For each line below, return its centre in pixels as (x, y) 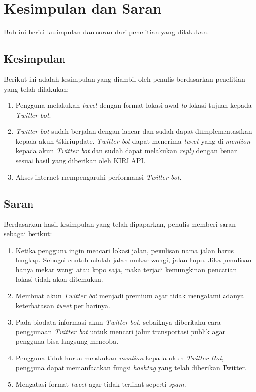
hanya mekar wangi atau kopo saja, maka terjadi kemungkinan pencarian (126, 269)
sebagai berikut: (28, 234)
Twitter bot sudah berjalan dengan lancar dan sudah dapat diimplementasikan (134, 131)
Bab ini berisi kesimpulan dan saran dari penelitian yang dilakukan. (107, 32)
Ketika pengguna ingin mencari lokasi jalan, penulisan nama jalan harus (125, 250)
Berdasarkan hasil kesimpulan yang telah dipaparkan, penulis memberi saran (120, 224)
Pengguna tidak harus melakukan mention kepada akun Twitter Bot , (119, 358)
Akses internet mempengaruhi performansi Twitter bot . (98, 177)
